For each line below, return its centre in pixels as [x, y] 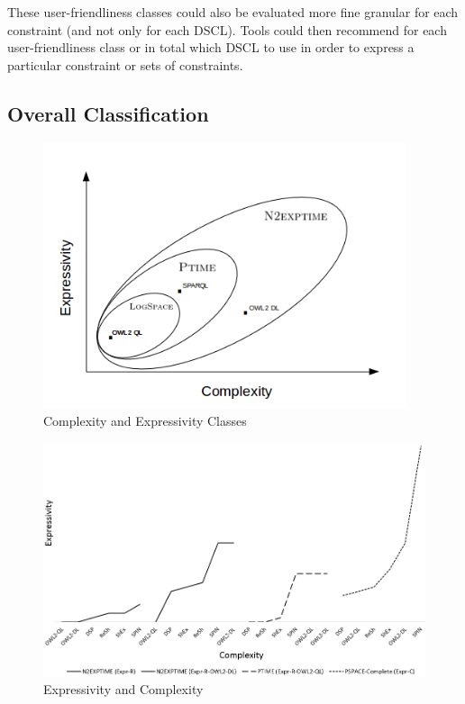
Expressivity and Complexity [123, 689]
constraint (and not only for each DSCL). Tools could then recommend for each [227, 29]
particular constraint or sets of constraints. [125, 64]
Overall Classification [108, 113]
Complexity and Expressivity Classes [145, 420]
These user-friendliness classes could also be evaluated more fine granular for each [233, 12]
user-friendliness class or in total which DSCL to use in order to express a [211, 47]
